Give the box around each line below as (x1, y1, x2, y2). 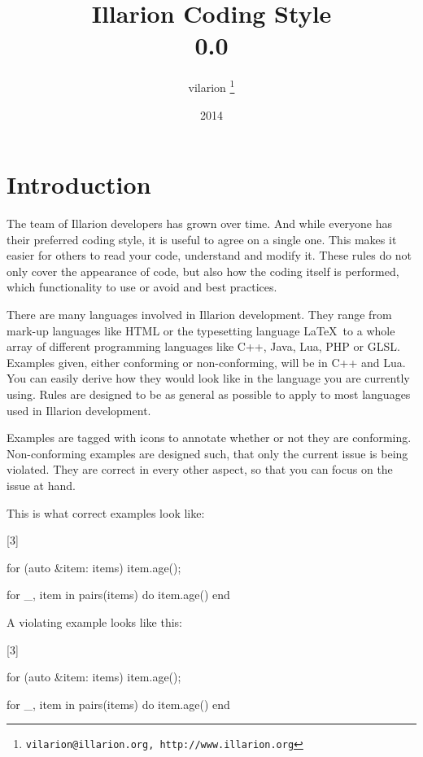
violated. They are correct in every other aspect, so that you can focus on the (7, 461, 393, 478)
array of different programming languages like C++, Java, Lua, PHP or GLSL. (7, 338, 400, 355)
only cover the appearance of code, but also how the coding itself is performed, (7, 262, 399, 279)
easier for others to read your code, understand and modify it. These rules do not (7, 247, 412, 264)
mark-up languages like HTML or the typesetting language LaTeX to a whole (7, 322, 395, 339)
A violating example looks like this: (7, 613, 182, 630)
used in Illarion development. (7, 401, 151, 418)
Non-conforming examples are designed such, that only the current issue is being (7, 444, 408, 462)
